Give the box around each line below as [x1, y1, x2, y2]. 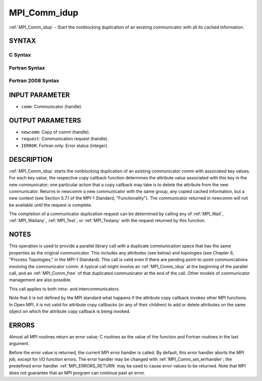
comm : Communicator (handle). [21, 104, 82, 110]
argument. [9, 341, 30, 347]
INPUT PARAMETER [9, 91, 70, 99]
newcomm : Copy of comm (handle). [21, 129, 90, 135]
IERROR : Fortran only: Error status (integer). [21, 143, 109, 148]
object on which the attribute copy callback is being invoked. [9, 308, 131, 314]
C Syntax [9, 51, 31, 58]
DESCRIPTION [9, 155, 53, 163]
